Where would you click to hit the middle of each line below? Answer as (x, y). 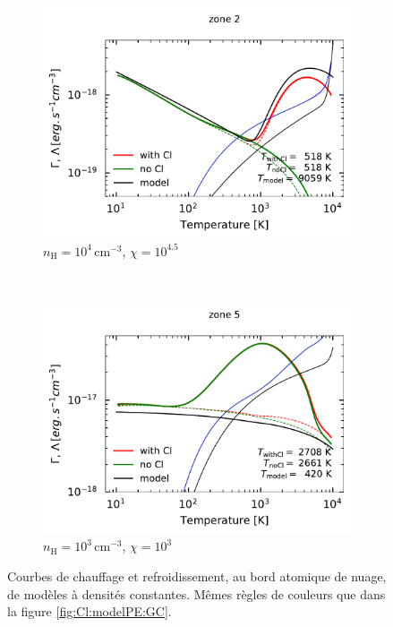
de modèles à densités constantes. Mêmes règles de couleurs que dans (196, 593)
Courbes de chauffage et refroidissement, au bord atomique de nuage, (197, 575)
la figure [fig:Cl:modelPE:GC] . (90, 611)
